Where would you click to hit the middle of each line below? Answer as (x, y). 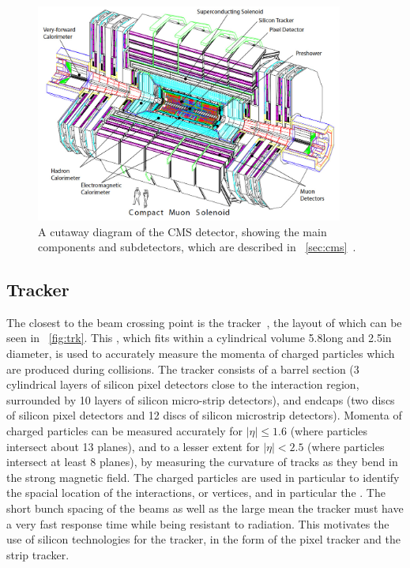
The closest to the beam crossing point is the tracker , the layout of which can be (204, 322)
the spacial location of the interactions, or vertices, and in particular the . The (196, 493)
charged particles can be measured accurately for (124, 431)
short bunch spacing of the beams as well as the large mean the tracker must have (205, 508)
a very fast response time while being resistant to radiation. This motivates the (198, 523)
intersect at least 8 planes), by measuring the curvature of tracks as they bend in (202, 462)
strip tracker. (38, 554)
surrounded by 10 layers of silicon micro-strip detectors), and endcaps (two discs (201, 399)
